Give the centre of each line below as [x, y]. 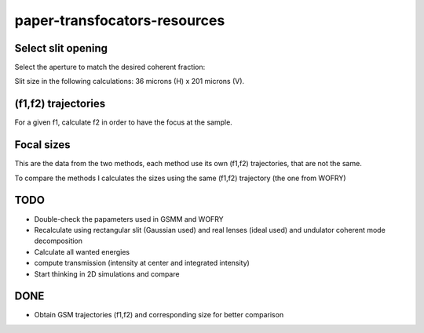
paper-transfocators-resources [120, 20]
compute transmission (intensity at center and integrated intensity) [142, 263]
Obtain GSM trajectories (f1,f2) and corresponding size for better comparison [159, 315]
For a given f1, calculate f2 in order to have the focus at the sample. [124, 122]
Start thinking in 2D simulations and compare [107, 273]
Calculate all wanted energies [82, 252]
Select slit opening [61, 48]
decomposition [58, 241]
